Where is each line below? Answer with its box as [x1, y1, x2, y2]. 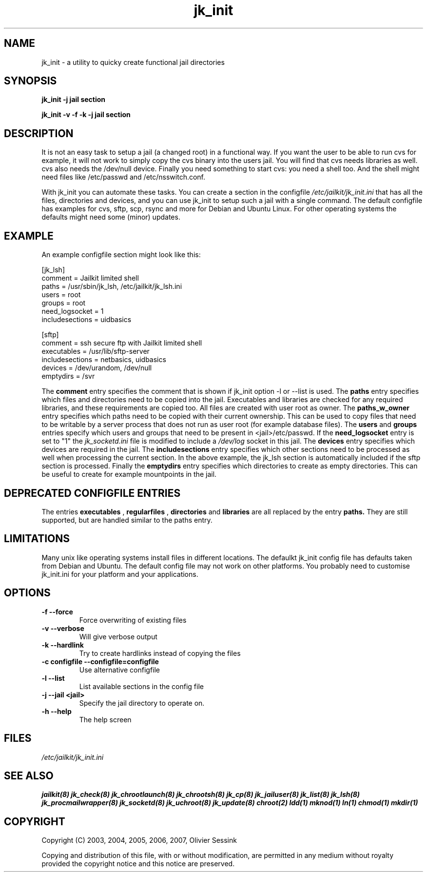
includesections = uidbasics [41, 315, 132, 324]
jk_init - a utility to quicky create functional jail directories [41, 58, 225, 66]
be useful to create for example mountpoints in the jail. [41, 470, 217, 479]
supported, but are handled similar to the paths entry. [41, 515, 213, 524]
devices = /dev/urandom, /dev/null [41, 364, 152, 372]
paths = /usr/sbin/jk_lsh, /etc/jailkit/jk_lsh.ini [41, 282, 182, 291]
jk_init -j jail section [41, 95, 106, 104]
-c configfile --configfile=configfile [41, 657, 159, 666]
